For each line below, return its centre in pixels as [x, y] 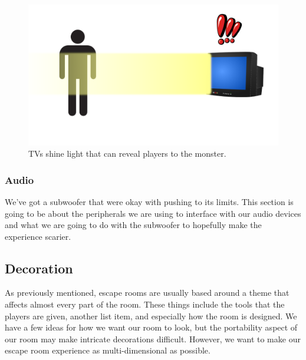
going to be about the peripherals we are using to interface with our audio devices [153, 213]
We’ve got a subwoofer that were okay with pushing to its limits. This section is [149, 201]
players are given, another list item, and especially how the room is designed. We [151, 316]
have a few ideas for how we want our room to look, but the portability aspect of [151, 327]
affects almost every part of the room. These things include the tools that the [145, 304]
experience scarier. [38, 236]
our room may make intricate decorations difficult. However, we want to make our [153, 338]
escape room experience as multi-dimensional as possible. [108, 350]
